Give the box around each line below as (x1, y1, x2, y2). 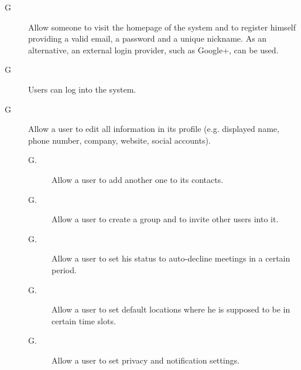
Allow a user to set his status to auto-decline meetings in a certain (52, 252, 290, 264)
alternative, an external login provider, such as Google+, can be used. (28, 43, 279, 56)
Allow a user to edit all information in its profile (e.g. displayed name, (28, 123, 279, 135)
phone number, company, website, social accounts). (28, 134, 211, 146)
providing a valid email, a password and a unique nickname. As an (28, 32, 267, 45)
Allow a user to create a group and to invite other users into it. (52, 213, 279, 225)
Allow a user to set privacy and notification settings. (52, 354, 240, 366)
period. (52, 263, 77, 276)
